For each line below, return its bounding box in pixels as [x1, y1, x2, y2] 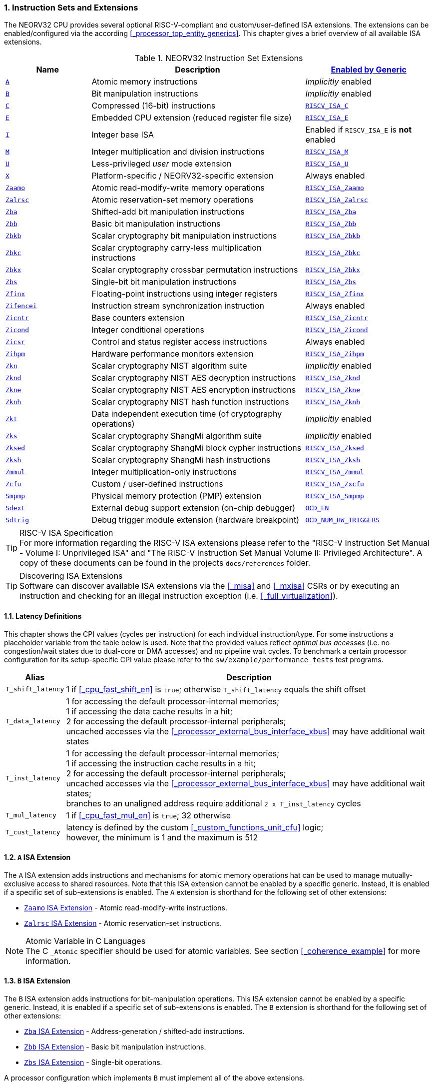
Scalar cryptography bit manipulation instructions [91, 231, 277, 241]
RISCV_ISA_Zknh [305, 398, 360, 406]
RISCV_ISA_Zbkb [305, 232, 360, 240]
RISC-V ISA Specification [19, 528, 113, 538]
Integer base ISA [91, 130, 154, 140]
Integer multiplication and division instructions [91, 147, 265, 157]
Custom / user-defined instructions [91, 479, 223, 489]
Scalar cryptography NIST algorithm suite [91, 361, 247, 371]
